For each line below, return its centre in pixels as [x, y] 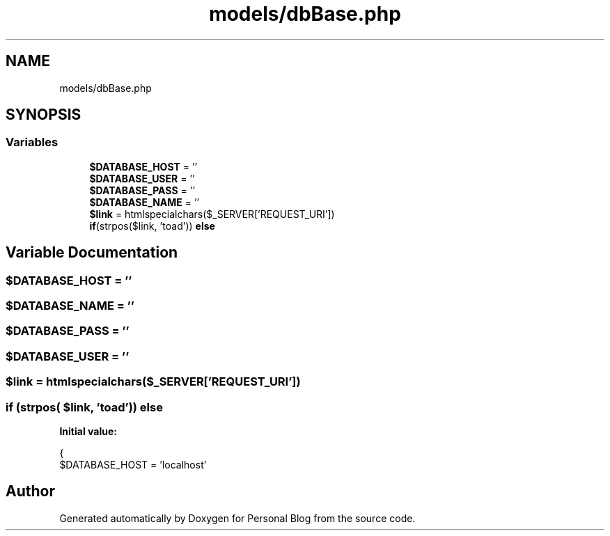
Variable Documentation [92, 253]
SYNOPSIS [44, 115]
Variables [32, 142]
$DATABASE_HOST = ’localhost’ [133, 464]
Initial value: [88, 431]
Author [30, 491]
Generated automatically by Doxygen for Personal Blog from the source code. [237, 518]
